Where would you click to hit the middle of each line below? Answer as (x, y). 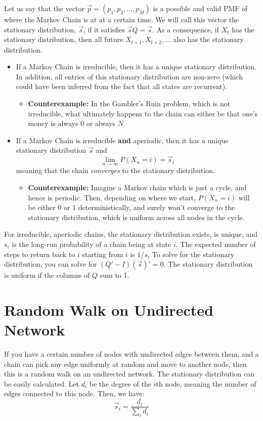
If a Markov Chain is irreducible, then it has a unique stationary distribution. (136, 67)
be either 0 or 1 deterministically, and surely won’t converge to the (131, 207)
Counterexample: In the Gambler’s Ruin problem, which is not (129, 103)
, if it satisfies (104, 29)
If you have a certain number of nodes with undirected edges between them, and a (131, 354)
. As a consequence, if (185, 29)
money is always (53, 123)
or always (101, 123)
